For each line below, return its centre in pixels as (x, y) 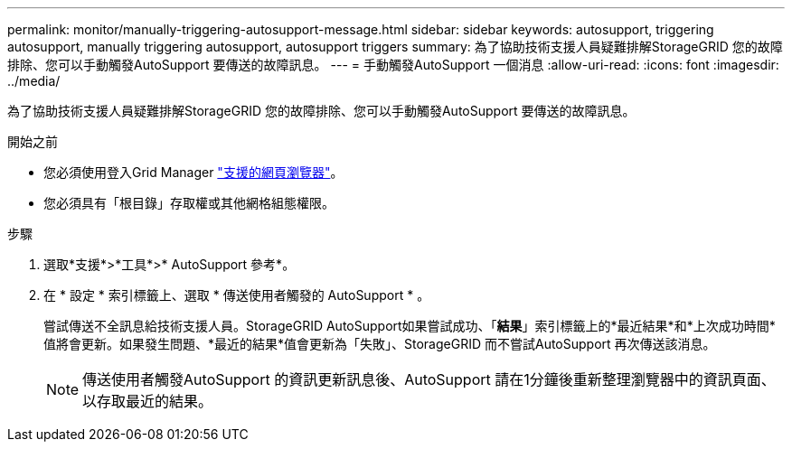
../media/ (34, 81)
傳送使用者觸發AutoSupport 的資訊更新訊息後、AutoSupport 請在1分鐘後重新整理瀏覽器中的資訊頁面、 (429, 379)
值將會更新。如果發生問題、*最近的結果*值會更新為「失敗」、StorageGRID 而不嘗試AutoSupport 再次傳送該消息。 (380, 344)
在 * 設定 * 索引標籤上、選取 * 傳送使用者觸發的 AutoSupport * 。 (237, 295)
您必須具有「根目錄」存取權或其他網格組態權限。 (189, 203)
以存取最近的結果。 (148, 401)
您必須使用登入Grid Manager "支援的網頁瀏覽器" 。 (193, 172)
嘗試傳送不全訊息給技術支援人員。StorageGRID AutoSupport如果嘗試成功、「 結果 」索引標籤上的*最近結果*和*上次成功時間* (410, 326)
